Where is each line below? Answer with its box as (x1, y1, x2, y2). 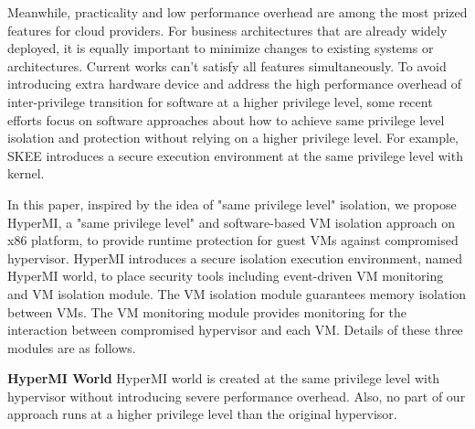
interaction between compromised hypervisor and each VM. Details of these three (7, 320, 463, 339)
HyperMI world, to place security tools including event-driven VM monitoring (7, 266, 444, 285)
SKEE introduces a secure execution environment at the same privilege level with (7, 145, 463, 165)
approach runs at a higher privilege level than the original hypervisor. (7, 404, 397, 424)
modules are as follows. (7, 338, 136, 357)
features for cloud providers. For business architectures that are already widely (7, 20, 448, 39)
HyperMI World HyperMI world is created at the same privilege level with (7, 369, 440, 388)
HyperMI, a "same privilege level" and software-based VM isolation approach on (7, 212, 456, 231)
